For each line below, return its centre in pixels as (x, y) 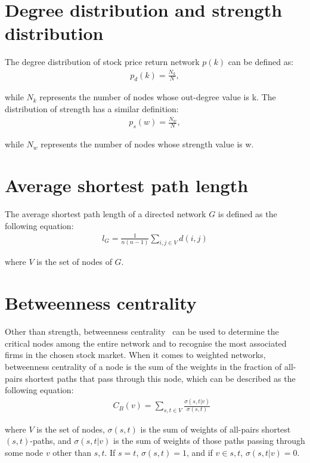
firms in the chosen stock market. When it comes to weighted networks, (135, 355)
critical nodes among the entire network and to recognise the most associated (146, 343)
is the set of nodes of (74, 262)
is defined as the (247, 213)
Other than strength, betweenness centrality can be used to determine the (142, 331)
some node (24, 453)
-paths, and (51, 441)
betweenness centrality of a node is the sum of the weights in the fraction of (143, 366)
